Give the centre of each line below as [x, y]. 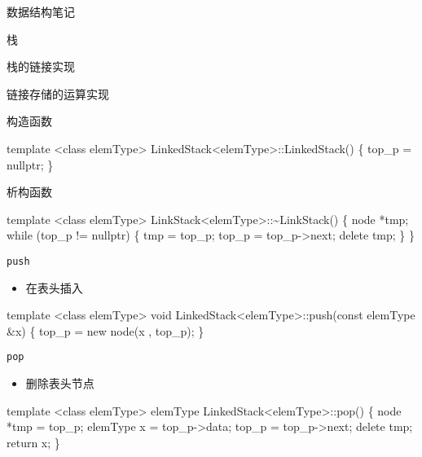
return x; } [33, 442]
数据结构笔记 [41, 11]
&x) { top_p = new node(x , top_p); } [105, 330]
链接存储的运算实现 [58, 93]
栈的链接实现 [41, 66]
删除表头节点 [60, 383]
